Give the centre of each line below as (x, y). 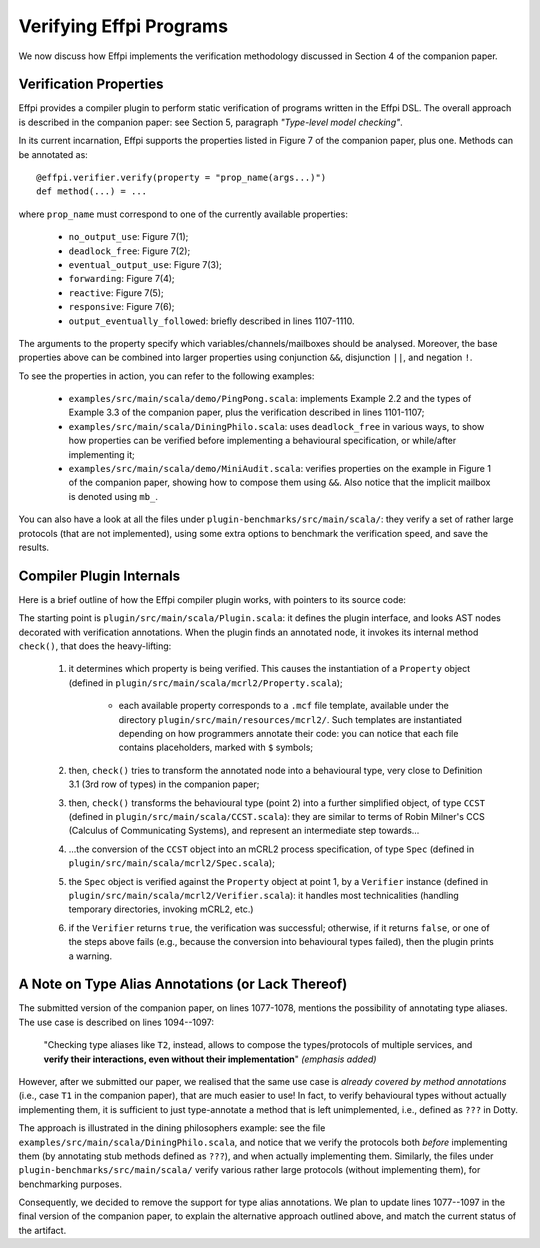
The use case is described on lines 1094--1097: (116, 1022)
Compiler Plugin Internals (99, 575)
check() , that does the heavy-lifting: (95, 646)
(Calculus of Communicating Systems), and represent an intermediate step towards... (244, 831)
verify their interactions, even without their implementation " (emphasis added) (210, 1059)
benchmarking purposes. (70, 1184)
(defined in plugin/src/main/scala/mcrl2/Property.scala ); (206, 682)
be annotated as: (53, 154)
